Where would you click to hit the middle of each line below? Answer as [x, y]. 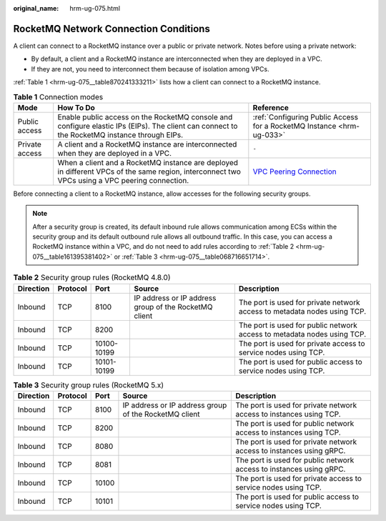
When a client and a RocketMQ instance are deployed [148, 162]
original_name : [36, 8]
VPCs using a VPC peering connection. [123, 180]
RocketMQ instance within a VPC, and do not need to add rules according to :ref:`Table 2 [163, 247]
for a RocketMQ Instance [295, 126]
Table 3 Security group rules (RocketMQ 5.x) [89, 384]
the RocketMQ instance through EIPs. [120, 134]
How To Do [76, 107]
